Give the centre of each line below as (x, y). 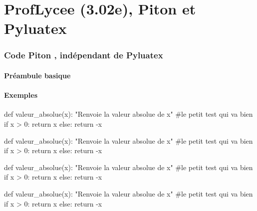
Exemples (21, 95)
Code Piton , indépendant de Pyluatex (84, 55)
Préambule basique (37, 75)
